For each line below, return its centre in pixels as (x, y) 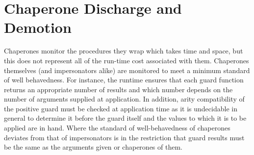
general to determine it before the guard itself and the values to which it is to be (125, 118)
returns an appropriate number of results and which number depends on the (118, 89)
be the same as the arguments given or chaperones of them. (93, 147)
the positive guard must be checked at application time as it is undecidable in (121, 108)
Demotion (38, 27)
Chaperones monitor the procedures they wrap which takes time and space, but (124, 51)
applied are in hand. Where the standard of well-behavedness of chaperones (117, 128)
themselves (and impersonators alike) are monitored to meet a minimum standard (127, 70)
